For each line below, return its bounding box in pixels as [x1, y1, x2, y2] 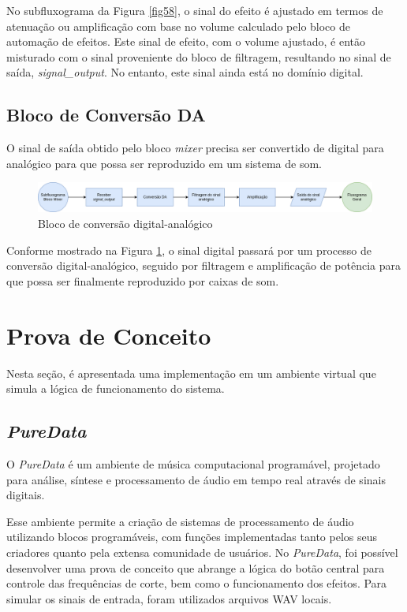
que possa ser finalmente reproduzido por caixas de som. [6, 272, 279, 289]
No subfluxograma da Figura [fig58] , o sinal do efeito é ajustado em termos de [6, 2, 383, 18]
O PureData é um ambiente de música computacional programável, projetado [6, 455, 380, 472]
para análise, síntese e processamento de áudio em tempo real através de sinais [6, 471, 386, 487]
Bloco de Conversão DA [6, 103, 206, 127]
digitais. [6, 487, 45, 503]
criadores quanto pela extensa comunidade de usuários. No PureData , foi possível [6, 543, 398, 560]
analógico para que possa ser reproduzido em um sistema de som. [6, 155, 322, 171]
